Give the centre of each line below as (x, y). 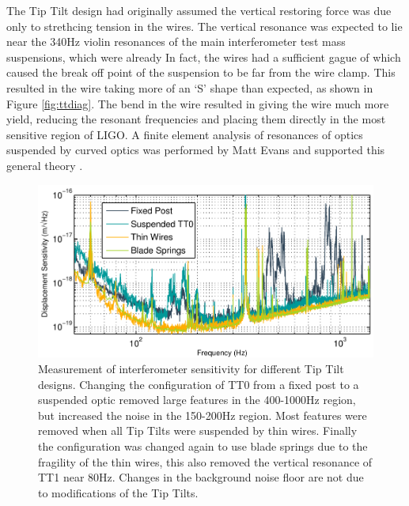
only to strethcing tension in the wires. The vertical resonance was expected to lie (204, 26)
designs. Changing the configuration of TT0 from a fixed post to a (199, 384)
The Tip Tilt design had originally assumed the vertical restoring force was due (199, 10)
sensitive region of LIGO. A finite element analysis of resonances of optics (185, 134)
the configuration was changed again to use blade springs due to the (203, 446)
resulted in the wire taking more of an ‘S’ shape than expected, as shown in (190, 87)
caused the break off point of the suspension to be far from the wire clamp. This (201, 72)
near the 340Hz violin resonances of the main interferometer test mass (176, 42)
